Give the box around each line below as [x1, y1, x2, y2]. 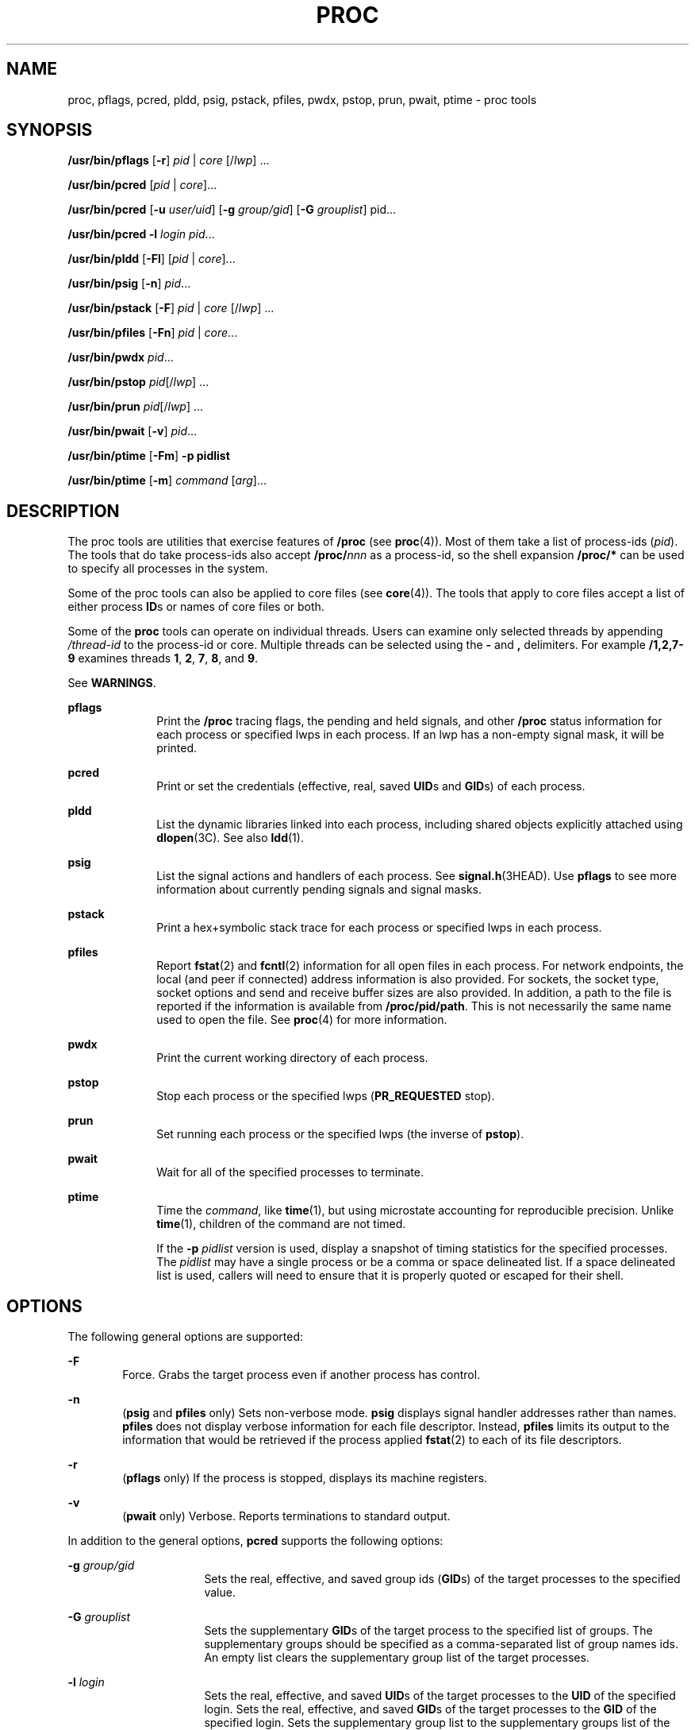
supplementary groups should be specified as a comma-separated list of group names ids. [204, 1637, 678, 1651]
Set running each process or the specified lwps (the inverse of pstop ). [156, 1127, 524, 1141]
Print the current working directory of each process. [156, 1051, 428, 1065]
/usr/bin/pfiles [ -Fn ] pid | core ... [67, 326, 238, 340]
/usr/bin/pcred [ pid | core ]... [67, 178, 217, 192]
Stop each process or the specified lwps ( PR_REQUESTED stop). [156, 1089, 495, 1103]
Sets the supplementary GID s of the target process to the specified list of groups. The [204, 1624, 653, 1638]
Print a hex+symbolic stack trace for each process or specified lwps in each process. [156, 921, 602, 935]
